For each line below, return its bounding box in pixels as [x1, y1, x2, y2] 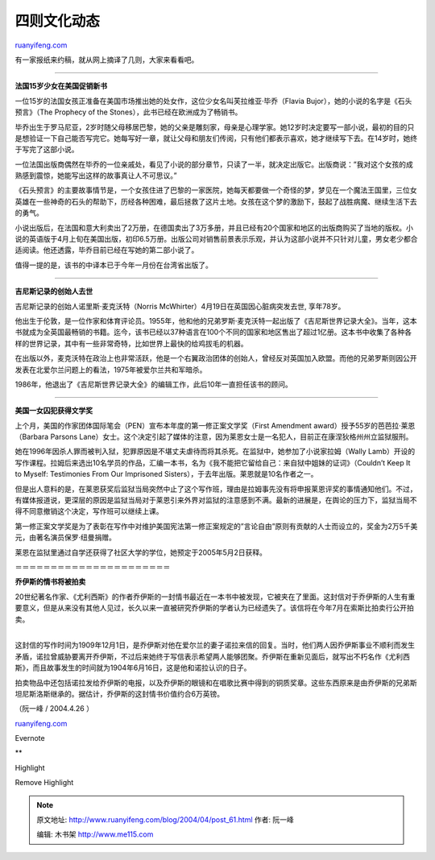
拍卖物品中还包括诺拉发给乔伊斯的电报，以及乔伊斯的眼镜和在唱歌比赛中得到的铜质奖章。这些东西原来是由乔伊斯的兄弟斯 [14, 677, 417, 688]
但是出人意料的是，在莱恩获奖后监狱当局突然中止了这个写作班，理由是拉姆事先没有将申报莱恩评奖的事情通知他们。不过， [14, 484, 417, 494]
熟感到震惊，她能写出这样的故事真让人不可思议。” [14, 171, 177, 180]
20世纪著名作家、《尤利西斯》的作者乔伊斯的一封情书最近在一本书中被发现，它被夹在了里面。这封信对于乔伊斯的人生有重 [14, 592, 416, 602]
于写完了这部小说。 [14, 145, 79, 155]
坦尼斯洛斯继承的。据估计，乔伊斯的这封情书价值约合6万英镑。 [14, 688, 225, 698]
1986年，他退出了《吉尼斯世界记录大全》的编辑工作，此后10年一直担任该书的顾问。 [14, 379, 293, 389]
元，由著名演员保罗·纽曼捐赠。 [14, 532, 117, 543]
